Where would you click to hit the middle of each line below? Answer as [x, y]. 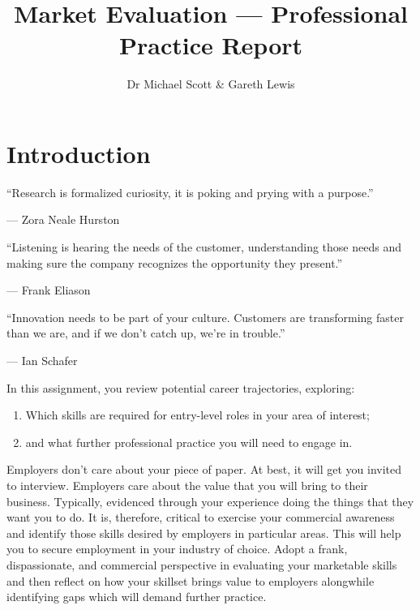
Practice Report [211, 45]
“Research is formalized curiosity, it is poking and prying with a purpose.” [190, 192]
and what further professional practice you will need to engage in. [189, 442]
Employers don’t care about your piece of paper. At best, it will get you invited [204, 469]
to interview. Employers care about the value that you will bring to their [187, 485]
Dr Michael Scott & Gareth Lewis [211, 84]
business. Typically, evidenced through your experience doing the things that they [210, 501]
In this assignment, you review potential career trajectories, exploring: [181, 387]
